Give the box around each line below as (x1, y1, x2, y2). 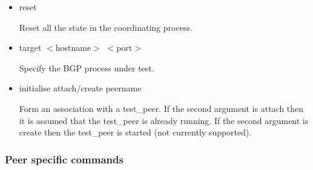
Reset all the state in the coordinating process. (19, 21, 193, 33)
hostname (55, 41, 91, 54)
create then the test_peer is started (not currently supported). (19, 126, 252, 139)
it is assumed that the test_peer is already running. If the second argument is (19, 114, 309, 126)
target (19, 41, 42, 54)
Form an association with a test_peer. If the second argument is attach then (19, 102, 304, 114)
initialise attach (19, 82, 77, 94)
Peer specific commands (5, 151, 124, 166)
